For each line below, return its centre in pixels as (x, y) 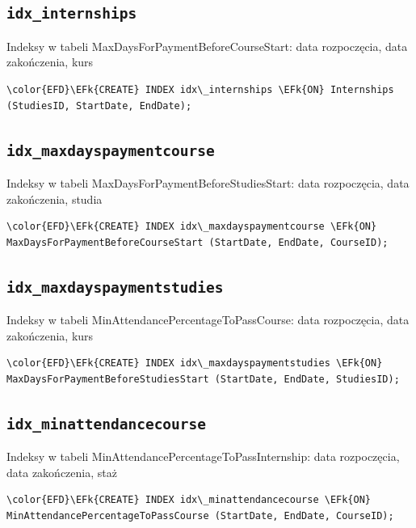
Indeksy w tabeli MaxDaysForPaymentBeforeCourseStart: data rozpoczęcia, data (207, 46)
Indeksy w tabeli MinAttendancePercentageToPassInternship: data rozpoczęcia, (203, 456)
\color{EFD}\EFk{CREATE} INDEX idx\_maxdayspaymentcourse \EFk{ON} (192, 227)
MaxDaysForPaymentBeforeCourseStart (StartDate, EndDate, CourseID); (197, 242)
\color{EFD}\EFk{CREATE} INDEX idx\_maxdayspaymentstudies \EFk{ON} (195, 363)
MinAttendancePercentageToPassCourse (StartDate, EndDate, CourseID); (200, 516)
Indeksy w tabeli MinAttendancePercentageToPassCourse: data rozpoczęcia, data (208, 320)
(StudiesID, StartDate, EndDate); (99, 106)
